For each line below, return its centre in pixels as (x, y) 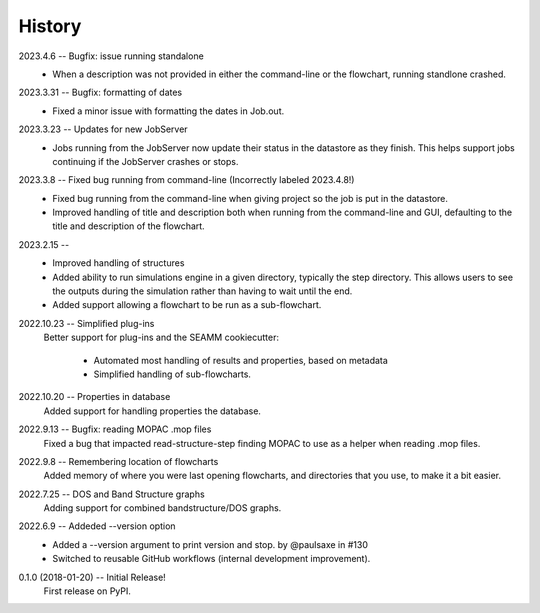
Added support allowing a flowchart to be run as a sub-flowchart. (187, 305)
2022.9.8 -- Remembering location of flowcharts (118, 461)
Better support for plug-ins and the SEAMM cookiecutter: (161, 337)
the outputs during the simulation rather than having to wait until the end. (202, 291)
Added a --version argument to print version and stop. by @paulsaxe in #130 (210, 544)
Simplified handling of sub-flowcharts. (172, 374)
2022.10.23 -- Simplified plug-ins (86, 323)
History (50, 26)
